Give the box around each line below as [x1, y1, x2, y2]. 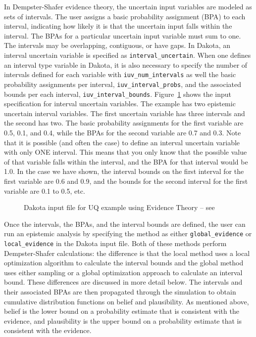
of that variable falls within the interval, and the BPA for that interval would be [4, 156, 248, 167]
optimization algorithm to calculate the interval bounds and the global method [4, 257, 244, 268]
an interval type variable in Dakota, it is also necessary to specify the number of [4, 59, 248, 70]
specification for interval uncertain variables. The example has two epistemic [4, 98, 236, 109]
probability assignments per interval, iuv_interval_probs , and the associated [4, 79, 241, 89]
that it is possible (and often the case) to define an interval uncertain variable [4, 137, 240, 147]
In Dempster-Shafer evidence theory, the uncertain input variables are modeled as [4, 1, 252, 11]
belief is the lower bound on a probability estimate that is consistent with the [4, 306, 239, 316]
